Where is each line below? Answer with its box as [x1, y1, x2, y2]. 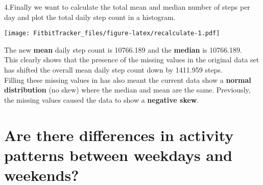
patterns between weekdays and [4, 144, 232, 165]
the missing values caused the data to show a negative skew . [4, 94, 199, 105]
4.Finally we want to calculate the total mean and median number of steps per [4, 2, 250, 12]
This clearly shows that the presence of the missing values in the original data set [4, 54, 259, 65]
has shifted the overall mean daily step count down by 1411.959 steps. [4, 64, 223, 75]
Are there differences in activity [4, 124, 234, 145]
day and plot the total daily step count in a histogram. [4, 11, 176, 22]
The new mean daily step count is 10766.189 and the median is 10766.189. [4, 44, 242, 55]
